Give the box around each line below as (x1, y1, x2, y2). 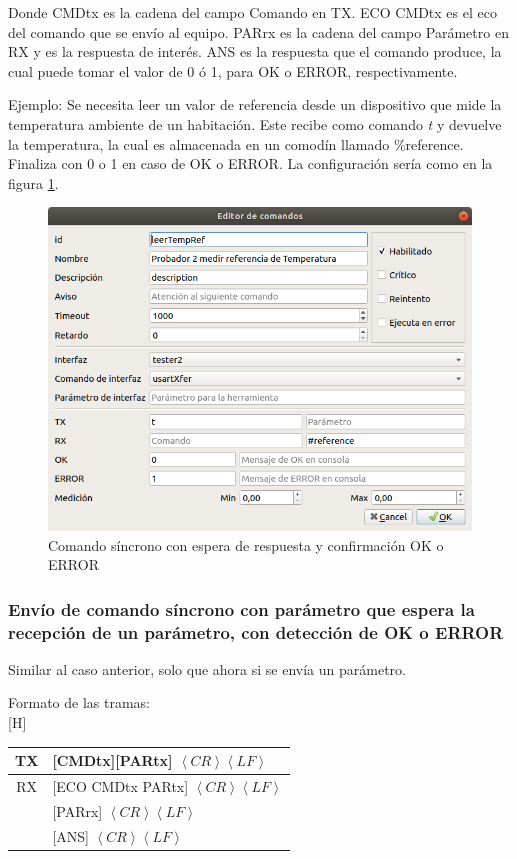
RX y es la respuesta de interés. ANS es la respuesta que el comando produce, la (8, 41, 502, 62)
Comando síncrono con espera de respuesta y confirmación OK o (48, 534, 444, 555)
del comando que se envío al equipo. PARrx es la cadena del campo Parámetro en (8, 21, 509, 42)
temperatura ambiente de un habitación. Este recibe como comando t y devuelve (8, 113, 502, 134)
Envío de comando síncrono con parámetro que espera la (8, 596, 475, 621)
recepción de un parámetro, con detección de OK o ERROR (8, 619, 504, 644)
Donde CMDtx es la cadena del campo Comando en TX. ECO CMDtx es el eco (8, 2, 497, 22)
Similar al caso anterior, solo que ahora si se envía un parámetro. (8, 658, 406, 679)
